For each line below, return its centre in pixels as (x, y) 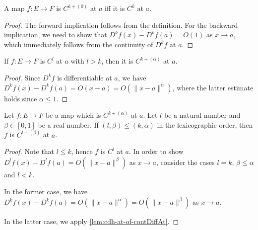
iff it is (115, 8)
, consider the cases (186, 162)
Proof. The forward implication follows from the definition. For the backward (121, 25)
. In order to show (156, 151)
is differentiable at (85, 77)
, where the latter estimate (213, 87)
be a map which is (73, 115)
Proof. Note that (29, 151)
